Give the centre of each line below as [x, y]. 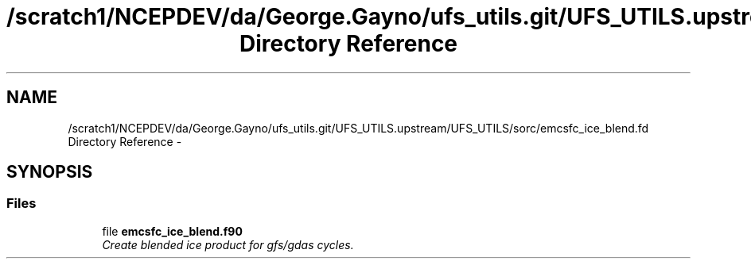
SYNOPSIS [50, 172]
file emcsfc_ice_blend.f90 [172, 231]
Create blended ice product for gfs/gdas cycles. [228, 244]
